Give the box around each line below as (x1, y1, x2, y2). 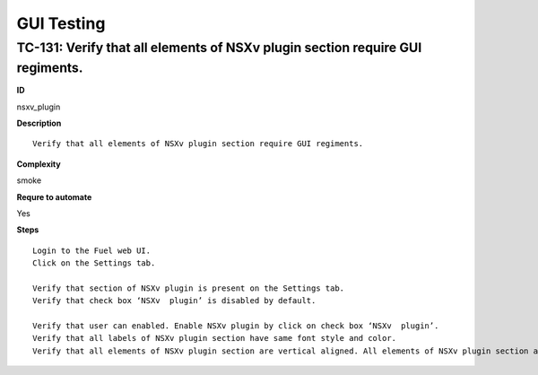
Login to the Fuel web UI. (32, 245, 152, 256)
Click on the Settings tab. (32, 258, 156, 268)
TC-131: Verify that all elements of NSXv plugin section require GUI (16, 39, 422, 56)
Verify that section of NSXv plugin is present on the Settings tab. (32, 283, 345, 293)
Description (16, 118, 62, 129)
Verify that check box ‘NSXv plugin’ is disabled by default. (32, 296, 317, 306)
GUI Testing (16, 13, 106, 33)
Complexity (16, 158, 62, 170)
